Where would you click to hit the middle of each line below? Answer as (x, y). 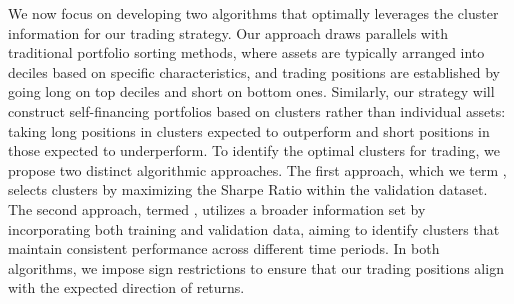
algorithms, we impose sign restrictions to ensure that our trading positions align (256, 267)
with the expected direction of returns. (126, 287)
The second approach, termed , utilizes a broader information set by (217, 208)
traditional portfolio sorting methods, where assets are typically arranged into (246, 52)
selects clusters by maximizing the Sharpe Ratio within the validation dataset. (248, 189)
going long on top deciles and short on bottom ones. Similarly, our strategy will (251, 91)
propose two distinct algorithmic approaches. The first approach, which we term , (257, 169)
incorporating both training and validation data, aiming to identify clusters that (254, 228)
